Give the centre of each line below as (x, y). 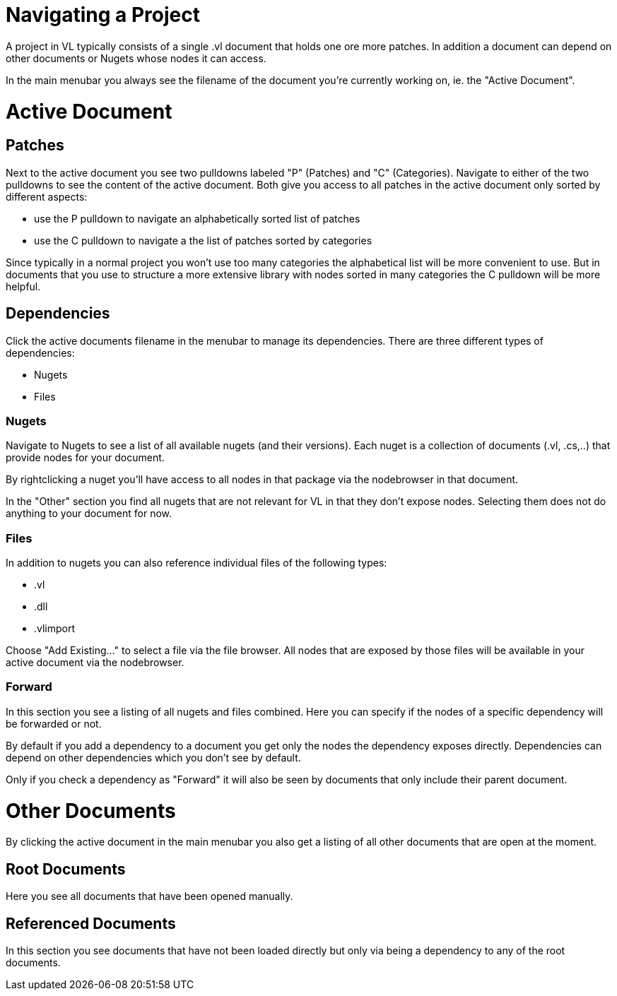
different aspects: (47, 196)
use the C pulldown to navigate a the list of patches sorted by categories (203, 240)
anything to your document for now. (89, 514)
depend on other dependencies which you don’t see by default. (153, 757)
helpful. (23, 286)
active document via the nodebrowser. (95, 663)
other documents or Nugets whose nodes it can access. (136, 58)
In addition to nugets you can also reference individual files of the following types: (196, 563)
